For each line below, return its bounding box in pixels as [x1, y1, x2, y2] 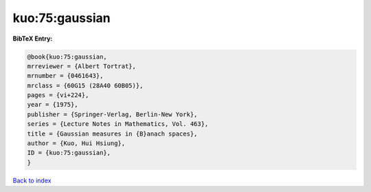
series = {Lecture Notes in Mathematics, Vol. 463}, [27, 120, 209, 128]
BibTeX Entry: [12, 34, 53, 43]
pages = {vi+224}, [27, 92, 89, 99]
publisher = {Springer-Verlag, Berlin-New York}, [27, 110, 198, 118]
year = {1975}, [27, 100, 78, 109]
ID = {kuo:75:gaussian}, [27, 149, 111, 157]
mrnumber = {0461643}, [27, 72, 104, 80]
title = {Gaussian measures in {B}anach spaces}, [27, 129, 198, 138]
